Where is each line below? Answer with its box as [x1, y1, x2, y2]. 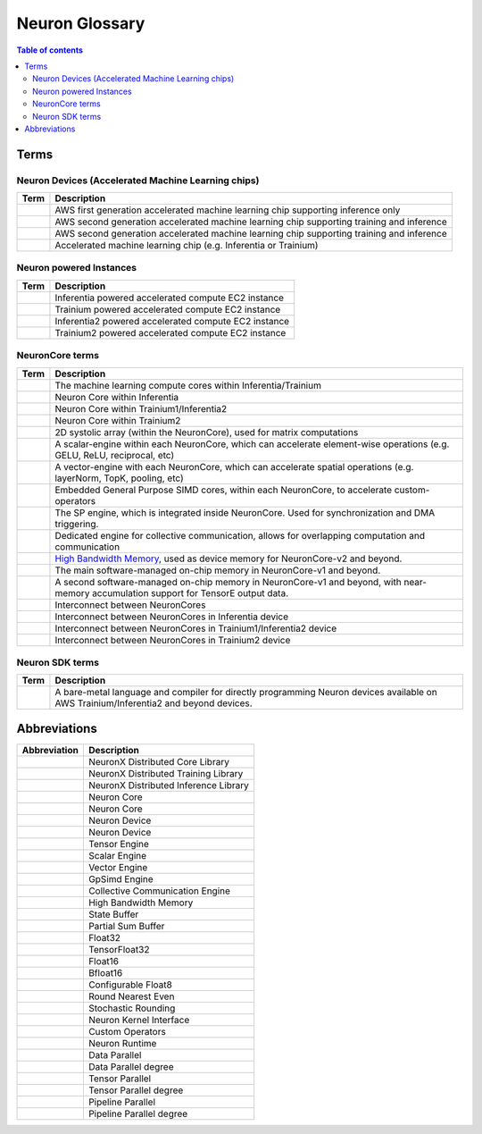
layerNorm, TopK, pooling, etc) [54, 472, 184, 484]
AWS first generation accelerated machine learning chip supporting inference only [54, 204, 401, 216]
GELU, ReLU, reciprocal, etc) [54, 449, 175, 461]
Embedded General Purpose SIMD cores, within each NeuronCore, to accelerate [54, 483, 393, 496]
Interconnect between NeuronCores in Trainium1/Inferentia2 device [54, 622, 337, 634]
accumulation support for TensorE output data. [92, 586, 289, 599]
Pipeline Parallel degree [87, 1107, 188, 1120]
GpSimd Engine [87, 872, 154, 885]
